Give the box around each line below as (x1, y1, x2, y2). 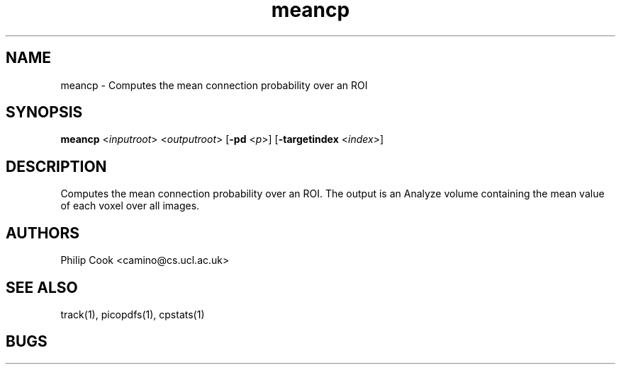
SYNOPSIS (6, 103, 83, 122)
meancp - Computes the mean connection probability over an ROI (60, 79, 368, 91)
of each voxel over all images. (60, 200, 200, 212)
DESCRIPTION (6, 157, 107, 175)
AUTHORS (6, 224, 80, 242)
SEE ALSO (6, 278, 78, 296)
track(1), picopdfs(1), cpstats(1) (60, 308, 205, 320)
